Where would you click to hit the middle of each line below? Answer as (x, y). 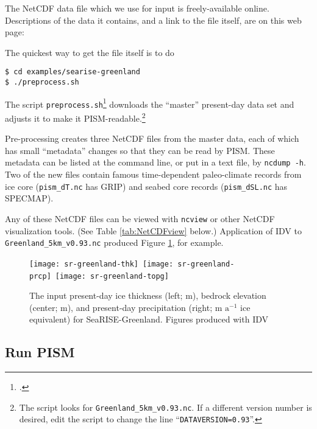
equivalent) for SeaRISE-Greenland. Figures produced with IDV (149, 319)
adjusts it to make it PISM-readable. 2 (75, 117)
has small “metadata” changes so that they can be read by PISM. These (140, 150)
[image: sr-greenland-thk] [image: (102, 264)
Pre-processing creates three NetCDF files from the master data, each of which (152, 138)
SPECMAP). (29, 198)
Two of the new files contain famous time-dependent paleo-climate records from (153, 174)
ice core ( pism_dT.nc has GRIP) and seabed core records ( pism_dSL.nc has (146, 186)
